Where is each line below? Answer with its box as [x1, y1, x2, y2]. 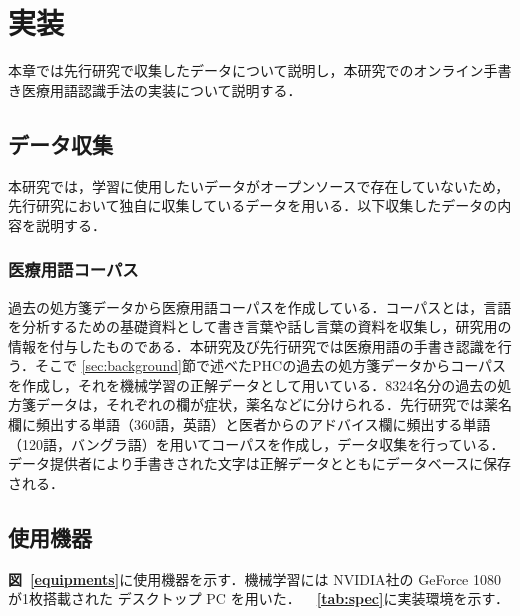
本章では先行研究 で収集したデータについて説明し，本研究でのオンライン [8, 60, 484, 81]
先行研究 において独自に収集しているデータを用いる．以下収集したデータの [8, 195, 498, 216]
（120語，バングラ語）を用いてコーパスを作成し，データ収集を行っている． [8, 433, 505, 454]
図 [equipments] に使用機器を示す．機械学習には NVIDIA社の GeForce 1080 [8, 568, 501, 589]
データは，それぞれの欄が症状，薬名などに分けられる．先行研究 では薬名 [35, 394, 512, 415]
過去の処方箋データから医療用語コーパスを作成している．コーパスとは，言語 [8, 296, 512, 317]
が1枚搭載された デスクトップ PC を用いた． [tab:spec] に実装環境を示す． [8, 588, 509, 609]
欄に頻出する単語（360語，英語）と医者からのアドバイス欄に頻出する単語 [8, 414, 491, 435]
